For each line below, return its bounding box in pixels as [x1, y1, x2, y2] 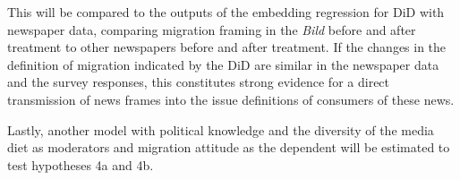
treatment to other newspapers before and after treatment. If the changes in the [7, 38, 447, 56]
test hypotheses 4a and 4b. [7, 155, 154, 174]
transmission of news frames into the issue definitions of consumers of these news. [7, 90, 455, 108]
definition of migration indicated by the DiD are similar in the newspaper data [7, 55, 439, 73]
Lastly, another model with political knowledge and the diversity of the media [7, 120, 434, 139]
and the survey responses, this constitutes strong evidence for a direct [7, 73, 390, 91]
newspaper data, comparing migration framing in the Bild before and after [7, 20, 416, 39]
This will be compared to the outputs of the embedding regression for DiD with [7, 3, 445, 21]
